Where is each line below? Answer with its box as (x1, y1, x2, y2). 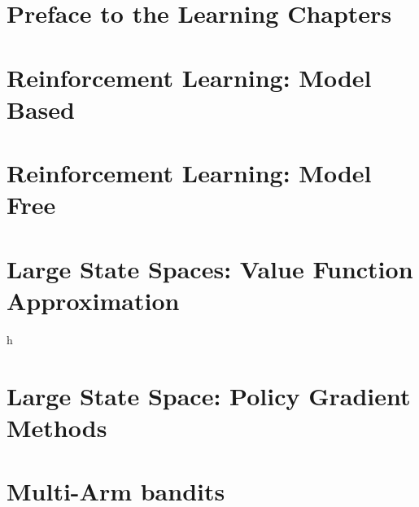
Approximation (7, 283, 180, 317)
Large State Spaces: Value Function (7, 251, 413, 285)
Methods (7, 410, 107, 444)
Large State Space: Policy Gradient (7, 378, 411, 412)
